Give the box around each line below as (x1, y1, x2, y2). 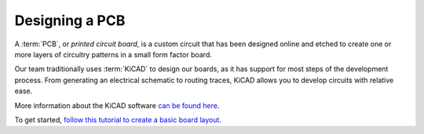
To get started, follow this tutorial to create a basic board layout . (14, 114, 221, 125)
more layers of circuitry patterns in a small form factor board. (14, 49, 212, 59)
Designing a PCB (14, 12, 126, 29)
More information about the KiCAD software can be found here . (14, 100, 220, 110)
